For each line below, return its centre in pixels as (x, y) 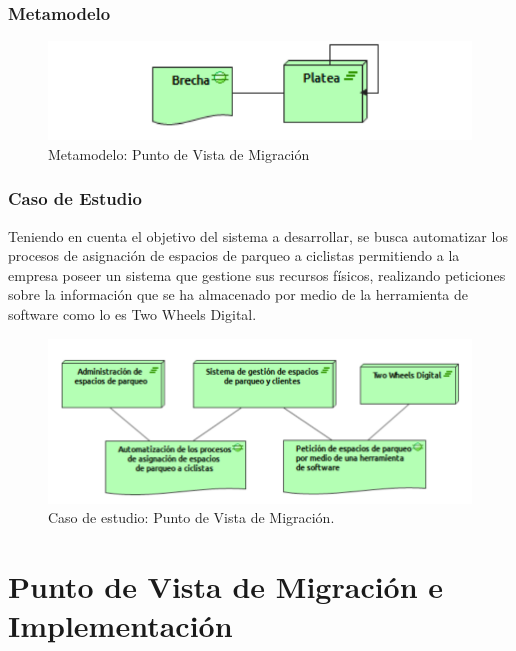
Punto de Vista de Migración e (226, 586)
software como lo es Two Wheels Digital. (132, 314)
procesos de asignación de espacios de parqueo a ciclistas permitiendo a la (234, 255)
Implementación (120, 625)
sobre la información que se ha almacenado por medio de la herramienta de (238, 294)
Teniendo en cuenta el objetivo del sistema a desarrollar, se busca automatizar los (258, 235)
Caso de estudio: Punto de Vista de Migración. (191, 517)
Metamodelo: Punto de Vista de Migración (179, 153)
